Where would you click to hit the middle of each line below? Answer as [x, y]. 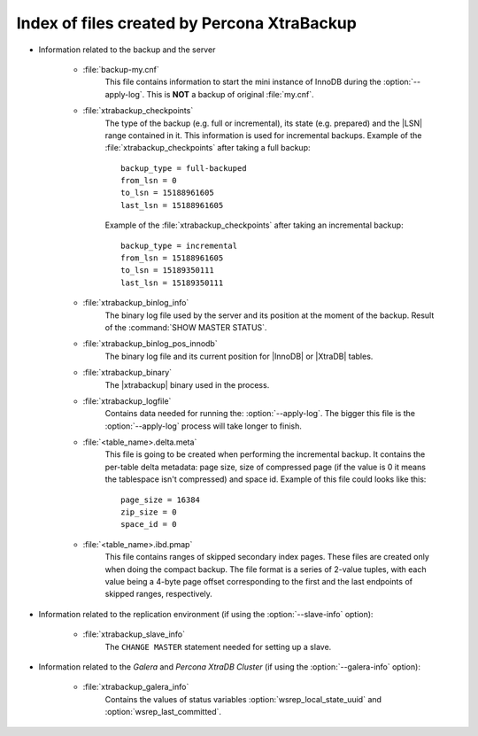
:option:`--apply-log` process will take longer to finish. [204, 426]
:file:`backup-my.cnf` [121, 69]
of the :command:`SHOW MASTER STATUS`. [186, 327]
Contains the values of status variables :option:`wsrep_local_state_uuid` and [243, 699]
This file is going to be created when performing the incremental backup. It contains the [265, 454]
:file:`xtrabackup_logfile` [127, 401]
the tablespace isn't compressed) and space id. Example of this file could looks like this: [266, 479]
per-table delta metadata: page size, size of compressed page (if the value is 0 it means [266, 467]
